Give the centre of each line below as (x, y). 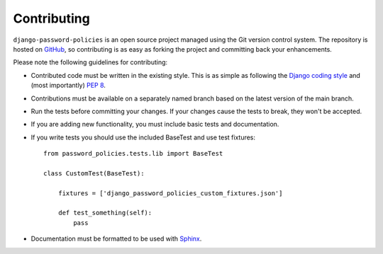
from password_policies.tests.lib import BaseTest (133, 154)
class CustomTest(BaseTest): (94, 173)
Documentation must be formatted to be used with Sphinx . (116, 239)
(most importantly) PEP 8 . (68, 86)
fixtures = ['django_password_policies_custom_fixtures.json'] (170, 193)
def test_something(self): (105, 213)
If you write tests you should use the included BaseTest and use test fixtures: (143, 137)
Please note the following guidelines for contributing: (90, 62)
